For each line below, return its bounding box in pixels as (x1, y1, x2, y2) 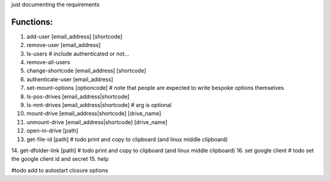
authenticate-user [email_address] (26, 75, 113, 83)
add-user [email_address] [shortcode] (26, 32, 123, 40)
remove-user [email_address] (26, 42, 101, 49)
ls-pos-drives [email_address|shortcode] (26, 92, 130, 100)
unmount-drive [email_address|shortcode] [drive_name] (26, 118, 168, 125)
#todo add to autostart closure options (11, 166, 108, 174)
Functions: (11, 17, 53, 27)
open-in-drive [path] (26, 127, 79, 135)
